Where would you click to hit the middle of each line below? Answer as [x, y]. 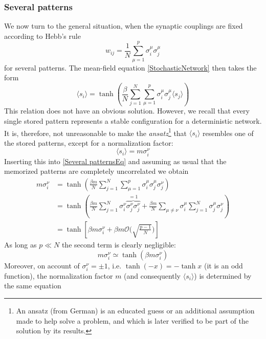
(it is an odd [223, 265]
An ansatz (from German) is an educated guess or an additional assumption [135, 310]
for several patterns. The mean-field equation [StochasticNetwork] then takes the [130, 67]
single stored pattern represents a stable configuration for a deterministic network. [133, 121]
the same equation [33, 286]
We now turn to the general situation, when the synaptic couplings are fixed [124, 26]
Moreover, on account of [42, 265]
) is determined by [223, 275]
